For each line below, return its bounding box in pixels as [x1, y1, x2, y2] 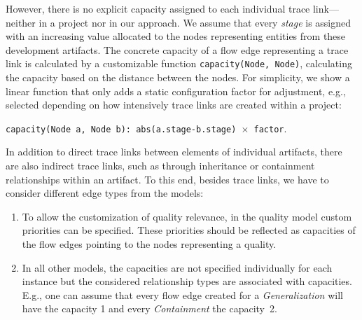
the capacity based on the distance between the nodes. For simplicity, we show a [6, 70, 350, 85]
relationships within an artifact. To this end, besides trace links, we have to [6, 172, 329, 186]
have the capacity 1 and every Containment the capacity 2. [22, 301, 277, 316]
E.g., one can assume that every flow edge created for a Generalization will [22, 287, 343, 302]
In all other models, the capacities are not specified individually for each [22, 260, 333, 274]
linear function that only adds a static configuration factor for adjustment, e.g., [6, 83, 346, 98]
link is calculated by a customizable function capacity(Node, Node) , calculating [6, 56, 352, 71]
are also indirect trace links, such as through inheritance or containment [6, 158, 315, 173]
